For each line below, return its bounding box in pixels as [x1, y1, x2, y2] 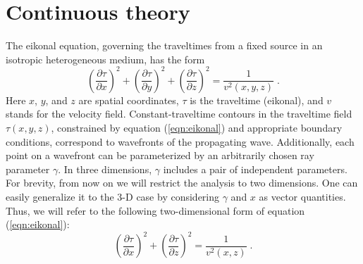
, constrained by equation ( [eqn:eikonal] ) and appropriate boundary [51, 120, 343, 134]
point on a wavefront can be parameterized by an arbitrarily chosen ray [6, 148, 314, 163]
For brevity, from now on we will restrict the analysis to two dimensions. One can [6, 175, 358, 190]
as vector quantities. [259, 189, 346, 203]
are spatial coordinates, [78, 92, 179, 107]
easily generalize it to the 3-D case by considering [6, 189, 220, 203]
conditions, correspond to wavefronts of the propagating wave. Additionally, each [6, 134, 355, 149]
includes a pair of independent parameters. [163, 161, 347, 176]
